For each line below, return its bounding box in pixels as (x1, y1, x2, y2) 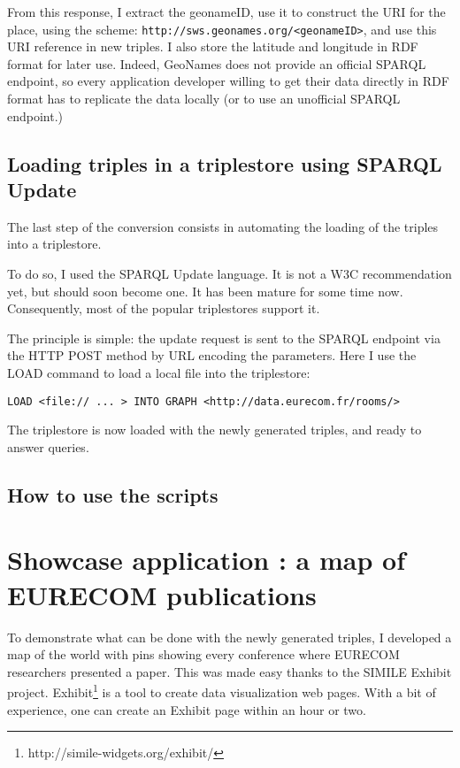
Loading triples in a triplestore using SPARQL (7, 150, 442, 177)
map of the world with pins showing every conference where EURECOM (7, 645, 400, 664)
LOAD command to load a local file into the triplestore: (7, 363, 310, 381)
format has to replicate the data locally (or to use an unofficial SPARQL (7, 89, 401, 108)
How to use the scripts (7, 480, 218, 508)
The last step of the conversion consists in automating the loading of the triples (7, 217, 439, 235)
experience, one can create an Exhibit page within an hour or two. (7, 700, 366, 718)
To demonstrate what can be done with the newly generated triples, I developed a (7, 627, 452, 646)
